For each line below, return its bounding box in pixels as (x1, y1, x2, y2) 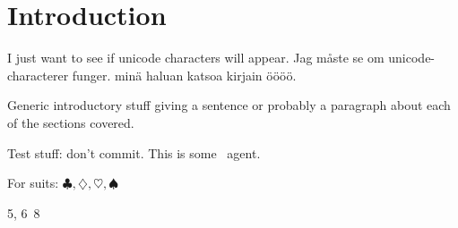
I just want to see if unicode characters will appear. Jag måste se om (7, 48, 385, 67)
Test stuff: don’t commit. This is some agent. (7, 143, 261, 162)
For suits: (7, 173, 59, 192)
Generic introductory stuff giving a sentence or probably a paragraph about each (7, 96, 451, 114)
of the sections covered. (7, 113, 134, 131)
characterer (7, 65, 69, 84)
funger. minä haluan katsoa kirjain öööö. (72, 65, 297, 84)
